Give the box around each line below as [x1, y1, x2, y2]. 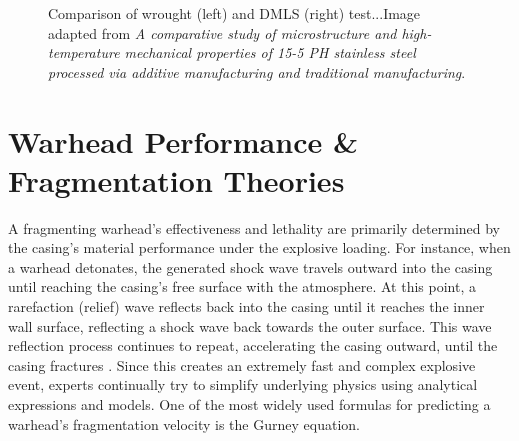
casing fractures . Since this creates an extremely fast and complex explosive [8, 354, 476, 375]
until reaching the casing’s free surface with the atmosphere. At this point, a [8, 276, 476, 297]
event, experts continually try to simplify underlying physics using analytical [8, 374, 478, 395]
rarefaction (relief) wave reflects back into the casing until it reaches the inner [8, 296, 485, 317]
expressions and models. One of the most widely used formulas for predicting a [8, 394, 491, 415]
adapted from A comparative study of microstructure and [48, 22, 397, 43]
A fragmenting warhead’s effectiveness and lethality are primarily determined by [8, 217, 501, 238]
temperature [48, 42, 120, 63]
